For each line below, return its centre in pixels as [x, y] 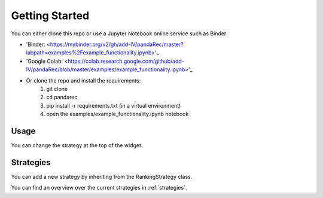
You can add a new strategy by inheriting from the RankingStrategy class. [102, 176]
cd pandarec [62, 97]
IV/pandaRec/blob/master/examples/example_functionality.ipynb [106, 69]
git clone [57, 89]
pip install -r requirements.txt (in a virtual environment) [114, 105]
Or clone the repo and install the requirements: [83, 80]
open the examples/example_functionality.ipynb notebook [118, 114]
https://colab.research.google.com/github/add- [126, 61]
